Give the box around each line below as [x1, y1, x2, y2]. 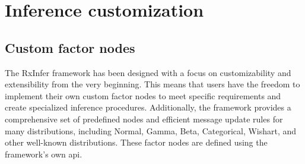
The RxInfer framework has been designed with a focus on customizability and [5, 66, 291, 78]
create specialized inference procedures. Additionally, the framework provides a [5, 101, 291, 113]
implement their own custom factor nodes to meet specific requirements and [5, 89, 281, 102]
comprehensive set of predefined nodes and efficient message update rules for [5, 112, 283, 125]
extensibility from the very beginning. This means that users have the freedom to [5, 78, 300, 90]
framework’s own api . [5, 147, 82, 160]
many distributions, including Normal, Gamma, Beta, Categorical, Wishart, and [5, 124, 297, 137]
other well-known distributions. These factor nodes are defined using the [5, 136, 268, 149]
